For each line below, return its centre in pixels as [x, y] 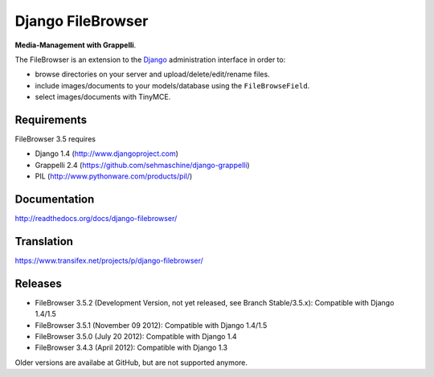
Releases [38, 283]
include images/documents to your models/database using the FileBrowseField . [172, 85]
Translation [44, 241]
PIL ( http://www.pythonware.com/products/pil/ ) [114, 176]
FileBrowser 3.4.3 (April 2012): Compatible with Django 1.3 [131, 348]
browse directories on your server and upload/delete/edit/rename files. [152, 74]
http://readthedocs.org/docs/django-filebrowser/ [96, 219]
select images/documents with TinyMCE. [103, 97]
